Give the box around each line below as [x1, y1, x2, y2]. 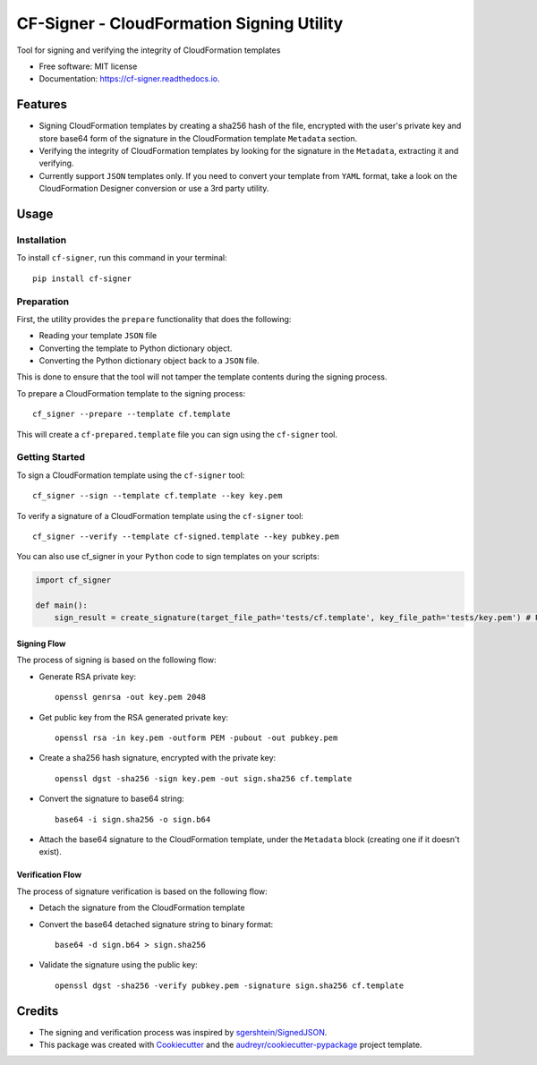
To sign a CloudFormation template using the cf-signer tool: [16, 470, 245, 481]
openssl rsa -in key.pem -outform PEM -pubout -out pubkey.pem [55, 733, 338, 743]
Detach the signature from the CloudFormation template [38, 902, 245, 913]
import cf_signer [35, 575, 112, 585]
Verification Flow [16, 869, 82, 881]
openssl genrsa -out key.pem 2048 [55, 692, 206, 703]
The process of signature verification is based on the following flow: [16, 886, 268, 897]
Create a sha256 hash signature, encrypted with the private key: [38, 753, 277, 763]
